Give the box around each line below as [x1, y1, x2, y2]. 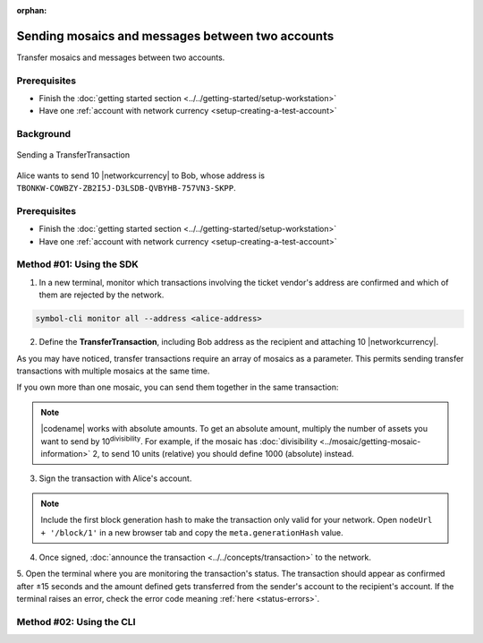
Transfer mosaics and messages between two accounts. [16, 52, 225, 63]
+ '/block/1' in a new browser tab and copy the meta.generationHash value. [40, 527, 343, 537]
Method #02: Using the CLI [16, 615, 136, 628]
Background [16, 128, 72, 141]
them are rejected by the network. [38, 289, 165, 300]
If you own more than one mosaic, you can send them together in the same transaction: [16, 382, 339, 393]
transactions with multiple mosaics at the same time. [16, 365, 210, 376]
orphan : [16, 5, 47, 15]
